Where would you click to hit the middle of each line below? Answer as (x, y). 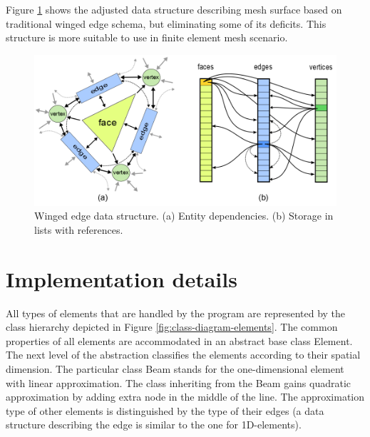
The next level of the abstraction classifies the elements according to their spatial (183, 355)
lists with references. (79, 229)
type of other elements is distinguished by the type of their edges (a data (165, 410)
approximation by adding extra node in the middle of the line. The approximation (185, 397)
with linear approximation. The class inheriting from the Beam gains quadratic (179, 382)
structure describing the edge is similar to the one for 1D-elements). (154, 425)
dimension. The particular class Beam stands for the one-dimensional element (175, 369)
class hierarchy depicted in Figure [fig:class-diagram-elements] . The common (172, 327)
